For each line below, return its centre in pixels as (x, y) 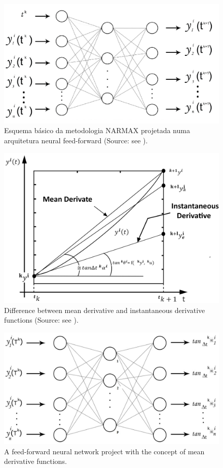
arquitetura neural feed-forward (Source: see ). (76, 140)
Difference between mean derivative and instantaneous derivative (105, 310)
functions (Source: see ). (41, 320)
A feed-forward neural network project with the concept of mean (104, 451)
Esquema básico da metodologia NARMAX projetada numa (97, 130)
